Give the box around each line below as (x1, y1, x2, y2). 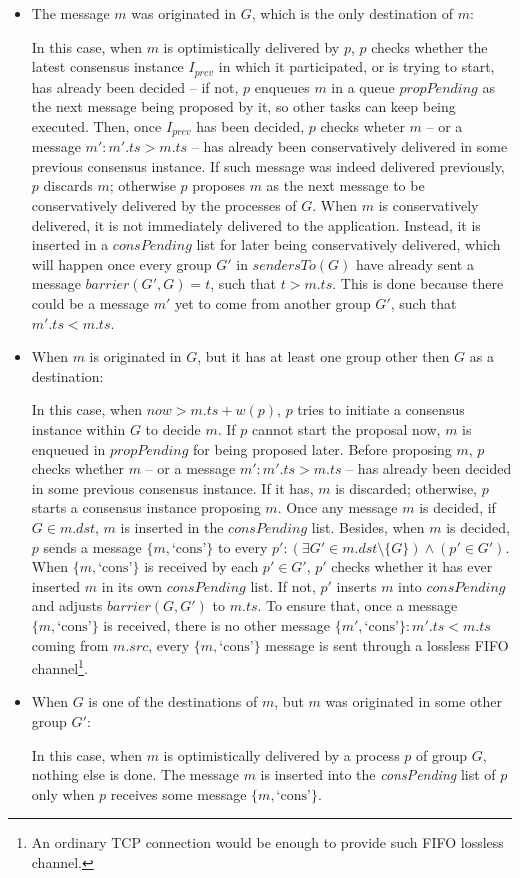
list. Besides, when (311, 516, 425, 537)
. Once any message (277, 497, 398, 518)
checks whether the (371, 36, 488, 57)
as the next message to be (266, 175, 425, 196)
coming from (31, 634, 109, 655)
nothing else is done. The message (31, 764, 239, 785)
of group (416, 744, 468, 765)
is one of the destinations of (88, 691, 258, 712)
